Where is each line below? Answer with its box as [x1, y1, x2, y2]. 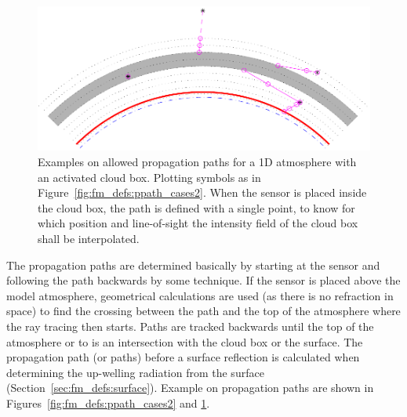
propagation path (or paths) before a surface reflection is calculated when [6, 349, 360, 365]
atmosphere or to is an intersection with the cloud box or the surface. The [6, 333, 363, 350]
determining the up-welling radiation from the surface [6, 364, 264, 380]
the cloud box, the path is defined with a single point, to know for [38, 199, 355, 216]
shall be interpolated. [38, 230, 140, 247]
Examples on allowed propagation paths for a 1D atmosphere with [38, 154, 357, 170]
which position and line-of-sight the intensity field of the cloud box [38, 215, 358, 231]
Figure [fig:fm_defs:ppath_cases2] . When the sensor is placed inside [38, 184, 367, 201]
